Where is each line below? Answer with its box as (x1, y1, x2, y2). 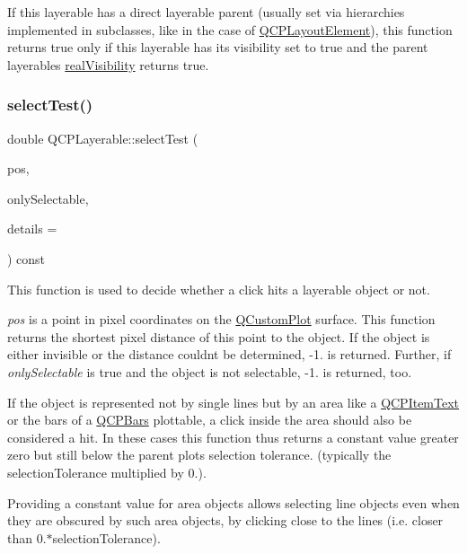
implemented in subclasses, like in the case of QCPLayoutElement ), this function (7, 20, 453, 39)
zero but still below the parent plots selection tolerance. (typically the (7, 445, 392, 464)
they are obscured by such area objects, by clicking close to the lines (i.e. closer (7, 511, 444, 530)
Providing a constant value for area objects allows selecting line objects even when (7, 493, 460, 512)
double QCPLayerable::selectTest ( (7, 128, 198, 147)
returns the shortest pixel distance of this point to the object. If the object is (7, 327, 430, 346)
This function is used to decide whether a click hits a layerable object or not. (7, 279, 430, 298)
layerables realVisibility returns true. (7, 55, 209, 74)
